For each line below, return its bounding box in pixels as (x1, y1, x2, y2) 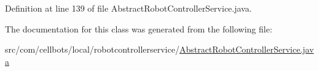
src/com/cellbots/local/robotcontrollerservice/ (5, 43, 179, 56)
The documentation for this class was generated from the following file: (5, 22, 272, 35)
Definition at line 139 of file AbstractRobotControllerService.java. (5, 2, 252, 14)
